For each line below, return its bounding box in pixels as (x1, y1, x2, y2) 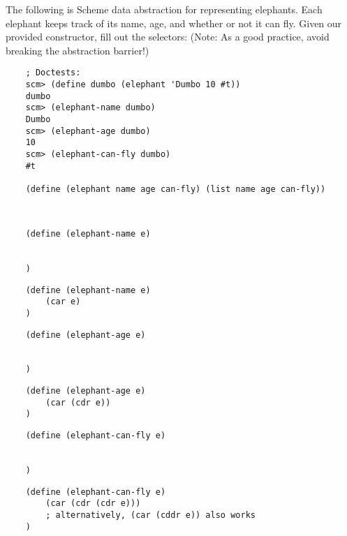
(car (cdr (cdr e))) (45, 498, 141, 509)
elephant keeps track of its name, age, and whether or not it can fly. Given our (6, 15, 342, 30)
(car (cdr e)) (45, 397, 111, 408)
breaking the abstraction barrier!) (6, 43, 149, 57)
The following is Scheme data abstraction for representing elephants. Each (6, 2, 323, 16)
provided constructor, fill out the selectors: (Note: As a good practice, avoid (6, 29, 330, 44)
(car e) (45, 297, 81, 307)
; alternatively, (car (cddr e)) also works (45, 510, 256, 521)
